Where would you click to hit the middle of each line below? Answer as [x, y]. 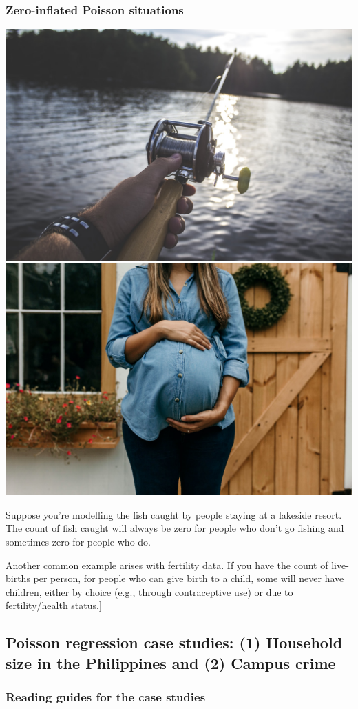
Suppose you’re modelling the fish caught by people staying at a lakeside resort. [174, 514]
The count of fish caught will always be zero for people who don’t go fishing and [175, 528]
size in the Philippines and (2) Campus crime [171, 662]
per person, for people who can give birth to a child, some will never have [189, 578]
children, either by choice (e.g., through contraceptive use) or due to [149, 591]
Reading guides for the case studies [106, 697]
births [18, 578]
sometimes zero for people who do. [78, 541]
